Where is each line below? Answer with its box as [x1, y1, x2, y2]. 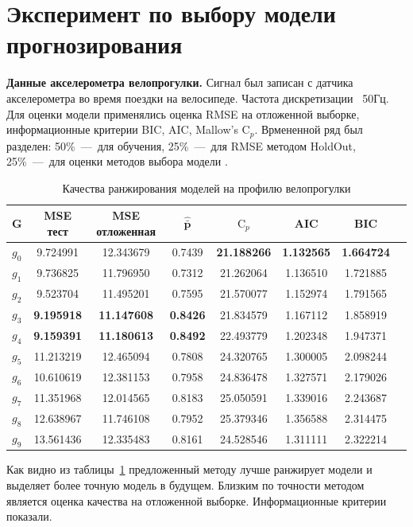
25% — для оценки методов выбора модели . [6, 153, 228, 170]
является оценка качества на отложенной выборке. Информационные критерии [6, 492, 387, 509]
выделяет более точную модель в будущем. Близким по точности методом [6, 477, 365, 494]
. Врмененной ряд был [254, 121, 363, 138]
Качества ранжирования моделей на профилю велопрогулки [62, 179, 351, 196]
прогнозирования [6, 28, 183, 61]
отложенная [96, 222, 156, 239]
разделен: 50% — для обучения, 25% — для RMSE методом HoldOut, [6, 137, 356, 154]
